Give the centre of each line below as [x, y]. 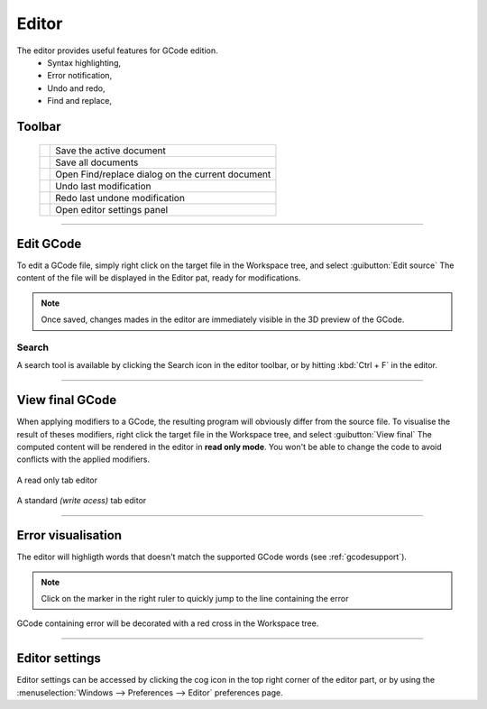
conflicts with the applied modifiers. [83, 459]
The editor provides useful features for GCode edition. [117, 51]
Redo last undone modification [120, 198]
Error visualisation [69, 535]
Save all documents [97, 162]
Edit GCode [49, 244]
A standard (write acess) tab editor [82, 501]
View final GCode [67, 400]
